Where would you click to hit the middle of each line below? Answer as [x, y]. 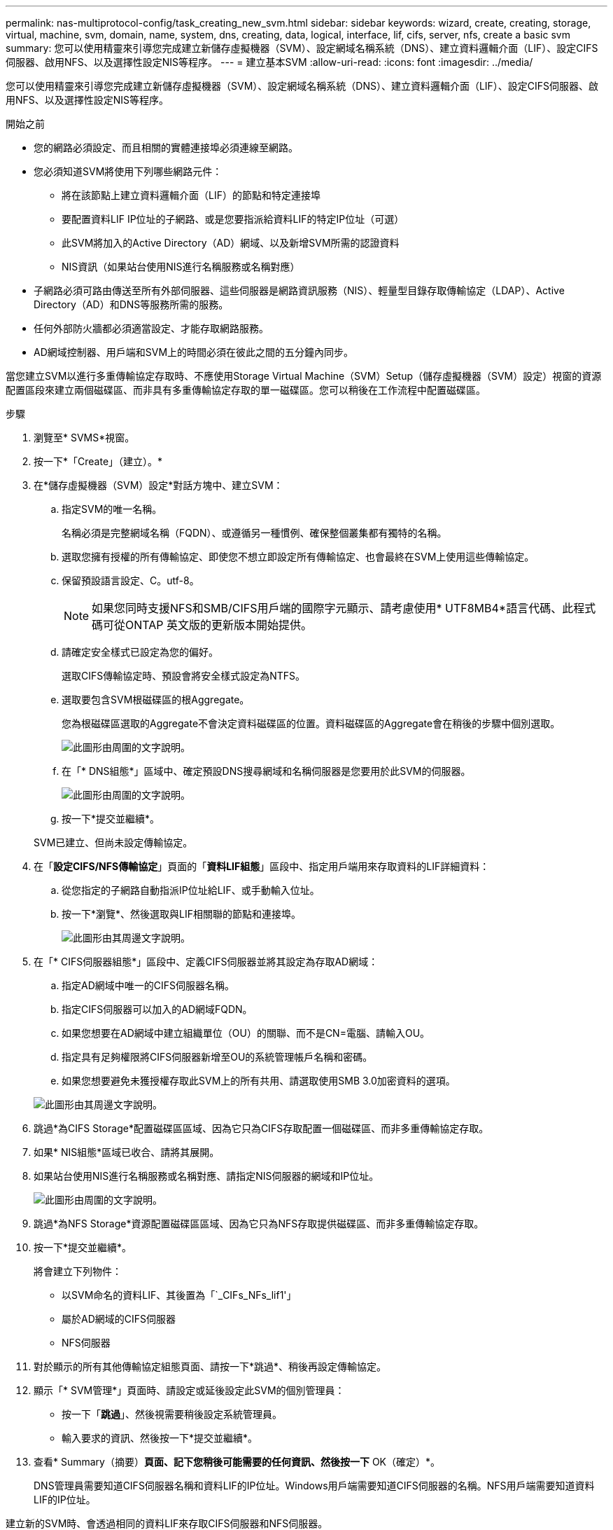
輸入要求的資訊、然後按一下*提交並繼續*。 [160, 1438]
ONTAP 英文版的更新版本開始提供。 [219, 625]
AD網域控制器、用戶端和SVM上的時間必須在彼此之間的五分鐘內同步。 [194, 352]
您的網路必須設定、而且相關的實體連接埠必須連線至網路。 [166, 147]
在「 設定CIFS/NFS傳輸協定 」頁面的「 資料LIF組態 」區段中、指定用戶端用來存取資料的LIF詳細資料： [262, 866]
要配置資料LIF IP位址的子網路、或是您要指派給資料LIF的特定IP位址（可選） [233, 219]
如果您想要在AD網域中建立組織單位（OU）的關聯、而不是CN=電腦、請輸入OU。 [246, 1033]
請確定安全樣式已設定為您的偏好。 [140, 652]
